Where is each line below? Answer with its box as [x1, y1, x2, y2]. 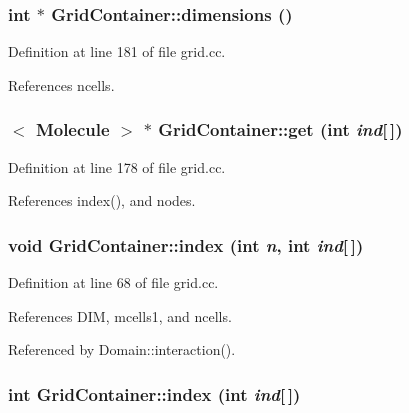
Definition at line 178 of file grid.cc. [8, 156, 226, 177]
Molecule [35, 117, 110, 142]
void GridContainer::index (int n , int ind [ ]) [8, 232, 364, 257]
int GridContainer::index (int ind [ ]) [8, 381, 301, 406]
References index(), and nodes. [8, 190, 196, 211]
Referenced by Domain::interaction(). [8, 339, 236, 360]
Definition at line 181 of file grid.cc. [8, 41, 226, 62]
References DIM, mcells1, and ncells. [8, 305, 232, 326]
